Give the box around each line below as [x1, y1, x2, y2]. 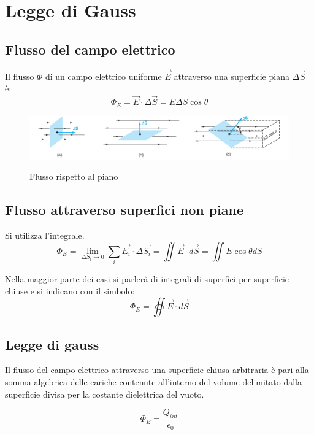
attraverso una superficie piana [174, 69, 289, 82]
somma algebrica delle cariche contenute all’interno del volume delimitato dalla [5, 375, 302, 388]
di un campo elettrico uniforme [45, 69, 162, 82]
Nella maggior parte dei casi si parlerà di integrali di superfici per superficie [5, 272, 289, 285]
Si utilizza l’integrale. [5, 229, 85, 242]
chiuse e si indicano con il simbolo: [5, 284, 135, 297]
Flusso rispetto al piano [29, 170, 118, 183]
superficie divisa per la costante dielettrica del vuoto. [5, 387, 204, 400]
